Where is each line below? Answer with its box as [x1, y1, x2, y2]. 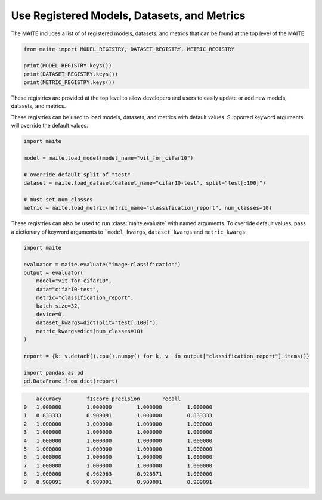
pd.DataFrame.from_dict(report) [23, 377, 119, 384]
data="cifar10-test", [36, 286, 100, 293]
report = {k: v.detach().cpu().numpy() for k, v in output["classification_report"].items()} [23, 352, 310, 359]
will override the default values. [11, 122, 89, 129]
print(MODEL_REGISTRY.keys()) [23, 63, 112, 69]
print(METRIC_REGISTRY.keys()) [23, 79, 116, 86]
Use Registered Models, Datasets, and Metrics [11, 9, 246, 22]
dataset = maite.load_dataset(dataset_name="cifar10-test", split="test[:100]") [23, 179, 266, 187]
